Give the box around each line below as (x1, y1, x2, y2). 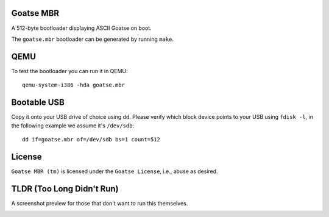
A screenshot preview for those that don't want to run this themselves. (11, 199, 188, 207)
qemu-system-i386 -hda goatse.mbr (22, 82, 125, 88)
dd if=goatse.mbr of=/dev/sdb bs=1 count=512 (22, 136, 161, 143)
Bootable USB (11, 98, 65, 108)
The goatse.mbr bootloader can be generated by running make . (11, 35, 174, 43)
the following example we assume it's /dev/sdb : (11, 122, 134, 129)
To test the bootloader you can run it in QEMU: (11, 67, 128, 74)
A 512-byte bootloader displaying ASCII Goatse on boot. (11, 24, 152, 32)
